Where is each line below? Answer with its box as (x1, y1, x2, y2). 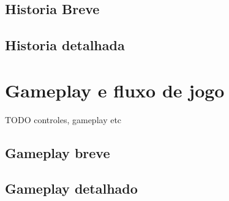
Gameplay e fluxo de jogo (5, 77, 225, 102)
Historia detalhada (5, 36, 125, 55)
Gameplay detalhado (5, 179, 138, 198)
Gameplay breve (5, 143, 110, 162)
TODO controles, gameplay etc (5, 113, 122, 126)
